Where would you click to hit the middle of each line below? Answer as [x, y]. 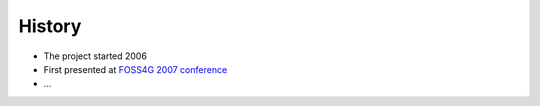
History [50, 26]
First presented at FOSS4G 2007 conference [135, 69]
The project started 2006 [95, 56]
